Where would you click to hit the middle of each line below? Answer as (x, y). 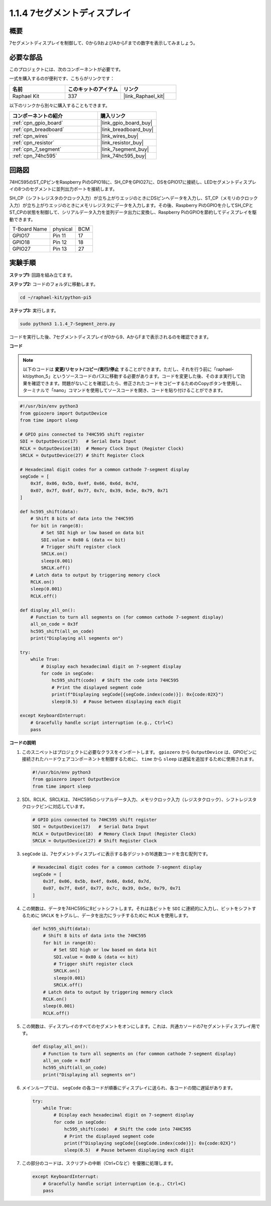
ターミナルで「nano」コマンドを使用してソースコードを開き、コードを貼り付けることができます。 (124, 390)
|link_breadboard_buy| (127, 130)
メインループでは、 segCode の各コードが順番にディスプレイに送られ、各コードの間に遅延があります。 (128, 1087)
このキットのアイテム (93, 89)
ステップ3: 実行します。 (34, 310)
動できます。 (22, 219)
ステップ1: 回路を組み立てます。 (42, 275)
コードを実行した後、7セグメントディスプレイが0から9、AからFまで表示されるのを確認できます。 (110, 337)
